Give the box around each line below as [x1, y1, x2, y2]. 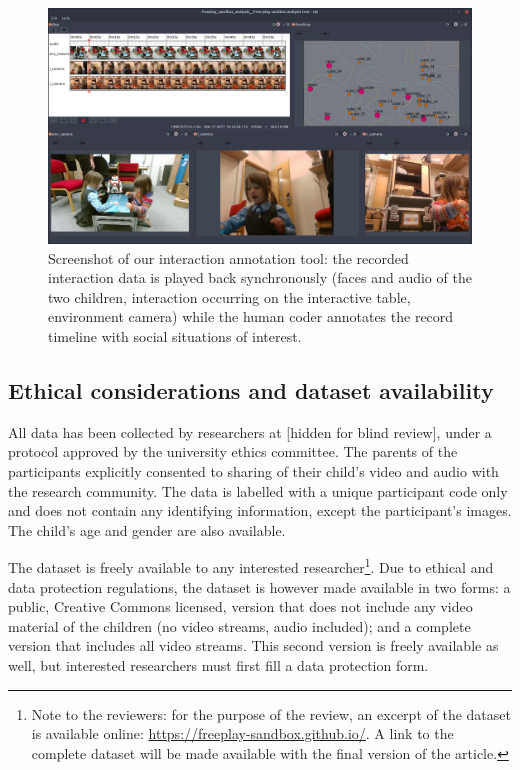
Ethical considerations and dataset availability [8, 374, 494, 405]
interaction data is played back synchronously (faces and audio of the [48, 267, 472, 288]
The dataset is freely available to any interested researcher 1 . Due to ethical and [8, 554, 494, 577]
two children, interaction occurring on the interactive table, [48, 286, 411, 307]
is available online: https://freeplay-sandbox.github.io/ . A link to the [31, 723, 454, 744]
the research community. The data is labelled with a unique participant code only [8, 480, 508, 501]
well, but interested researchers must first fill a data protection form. [8, 654, 429, 675]
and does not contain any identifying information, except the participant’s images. [8, 500, 512, 521]
